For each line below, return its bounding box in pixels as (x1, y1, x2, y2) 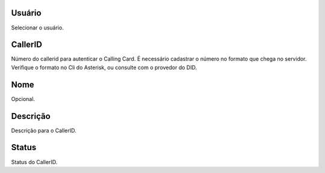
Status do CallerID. (11, 158, 58, 165)
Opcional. (11, 95, 36, 102)
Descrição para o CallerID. (11, 127, 76, 134)
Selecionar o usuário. (11, 24, 64, 31)
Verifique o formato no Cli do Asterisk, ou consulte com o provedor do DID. (11, 64, 197, 71)
